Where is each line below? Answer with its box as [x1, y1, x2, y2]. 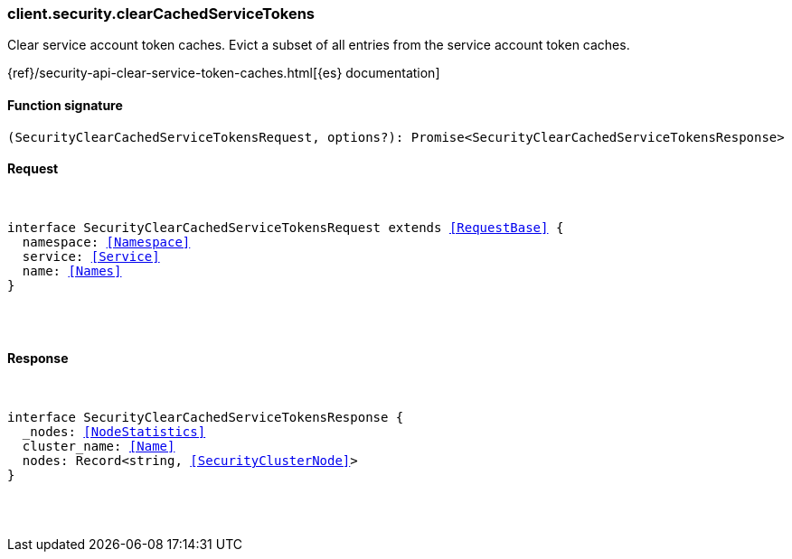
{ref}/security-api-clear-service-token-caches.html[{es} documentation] [7, 65, 440, 81]
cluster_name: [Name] [22, 439, 175, 454]
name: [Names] [22, 263, 122, 278]
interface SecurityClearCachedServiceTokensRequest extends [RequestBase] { [7, 219, 564, 235]
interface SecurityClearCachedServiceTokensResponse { [7, 410, 404, 425]
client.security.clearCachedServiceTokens [7, 5, 315, 23]
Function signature [7, 97, 123, 113]
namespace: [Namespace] [22, 234, 191, 249]
